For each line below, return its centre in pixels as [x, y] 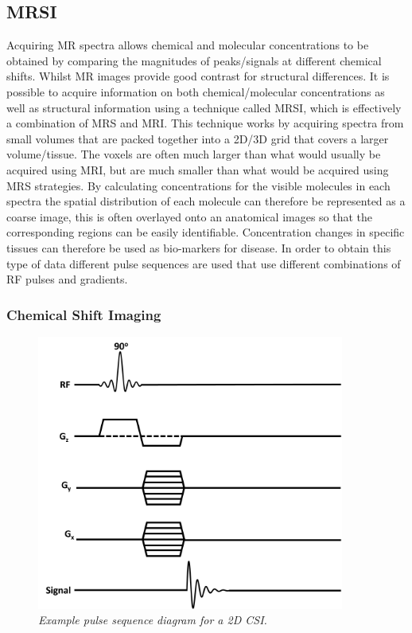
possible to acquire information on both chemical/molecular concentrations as [196, 91]
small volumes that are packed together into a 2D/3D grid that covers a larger [198, 138]
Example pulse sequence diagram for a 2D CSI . [153, 620]
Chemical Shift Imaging [84, 314]
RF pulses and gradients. [67, 279]
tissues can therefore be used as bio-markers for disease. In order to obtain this [199, 247]
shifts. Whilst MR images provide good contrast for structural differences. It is [198, 76]
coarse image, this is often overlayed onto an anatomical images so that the [190, 216]
